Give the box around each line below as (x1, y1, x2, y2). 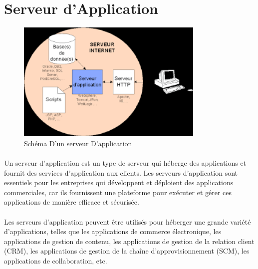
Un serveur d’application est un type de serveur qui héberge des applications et (4, 157, 247, 168)
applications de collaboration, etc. (4, 255, 107, 266)
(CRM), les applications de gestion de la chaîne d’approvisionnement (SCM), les (4, 246, 250, 256)
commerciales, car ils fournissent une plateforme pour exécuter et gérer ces (4, 187, 232, 197)
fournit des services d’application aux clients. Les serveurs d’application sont (4, 167, 238, 178)
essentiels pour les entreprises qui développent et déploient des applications (4, 177, 234, 188)
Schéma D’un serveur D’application (24, 138, 132, 148)
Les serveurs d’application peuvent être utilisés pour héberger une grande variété (4, 216, 251, 227)
